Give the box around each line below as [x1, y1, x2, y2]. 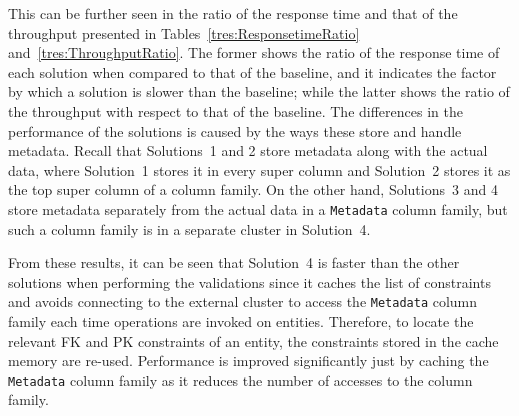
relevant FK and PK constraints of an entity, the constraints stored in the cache [8, 330, 499, 351]
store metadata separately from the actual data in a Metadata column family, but [8, 198, 508, 219]
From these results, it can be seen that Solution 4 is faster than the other [8, 252, 460, 273]
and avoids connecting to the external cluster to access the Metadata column [8, 291, 478, 312]
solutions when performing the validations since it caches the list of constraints [8, 271, 491, 292]
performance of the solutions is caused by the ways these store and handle [8, 120, 462, 141]
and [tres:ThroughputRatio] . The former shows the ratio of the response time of [8, 42, 500, 63]
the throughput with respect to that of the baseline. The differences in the [8, 100, 463, 121]
